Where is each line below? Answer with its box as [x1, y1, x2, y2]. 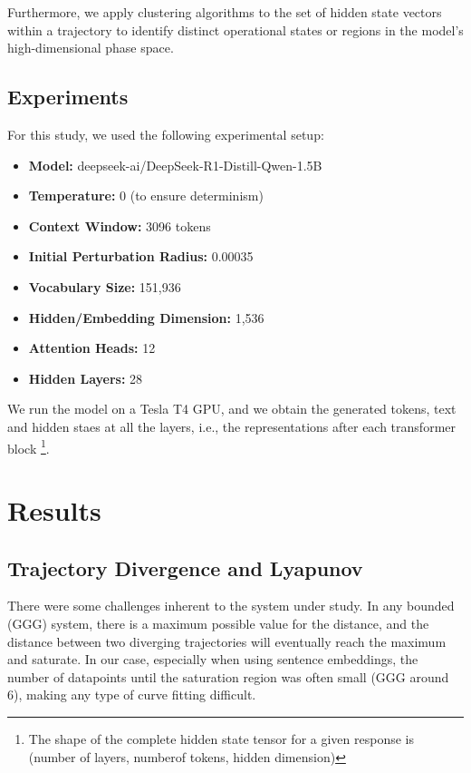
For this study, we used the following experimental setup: [7, 124, 324, 143]
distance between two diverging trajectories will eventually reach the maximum [7, 631, 447, 651]
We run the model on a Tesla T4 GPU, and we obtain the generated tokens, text [7, 399, 457, 418]
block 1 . [7, 435, 50, 457]
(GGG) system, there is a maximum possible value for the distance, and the [7, 613, 429, 632]
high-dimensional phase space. [7, 38, 174, 57]
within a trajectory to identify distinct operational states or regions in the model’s [7, 20, 464, 39]
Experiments [7, 83, 129, 111]
